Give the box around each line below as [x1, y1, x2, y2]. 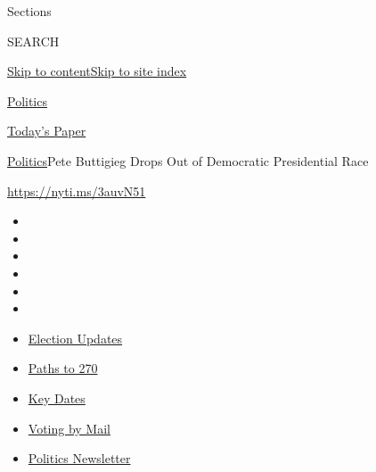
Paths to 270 [28, 359, 98, 377]
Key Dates [28, 388, 86, 407]
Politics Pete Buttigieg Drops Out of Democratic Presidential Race [7, 151, 369, 170]
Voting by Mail [28, 418, 110, 437]
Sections [7, 2, 52, 20]
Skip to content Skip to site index [7, 62, 187, 80]
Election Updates [28, 328, 123, 347]
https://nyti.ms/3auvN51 [7, 181, 146, 200]
